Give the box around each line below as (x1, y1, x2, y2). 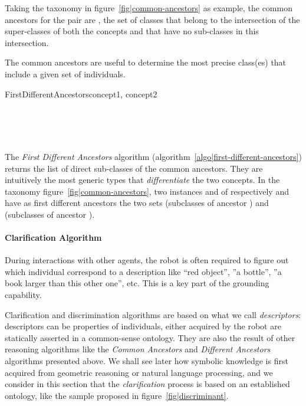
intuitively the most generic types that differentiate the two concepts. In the (5, 173, 280, 186)
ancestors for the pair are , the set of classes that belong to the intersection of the (5, 13, 300, 25)
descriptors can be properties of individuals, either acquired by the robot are (5, 320, 281, 332)
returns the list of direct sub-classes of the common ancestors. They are (5, 162, 263, 174)
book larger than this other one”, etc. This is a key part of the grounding (5, 277, 269, 289)
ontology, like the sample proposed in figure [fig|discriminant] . (5, 389, 229, 401)
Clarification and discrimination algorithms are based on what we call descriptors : (5, 308, 301, 320)
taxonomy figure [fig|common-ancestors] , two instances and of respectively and (5, 185, 289, 197)
